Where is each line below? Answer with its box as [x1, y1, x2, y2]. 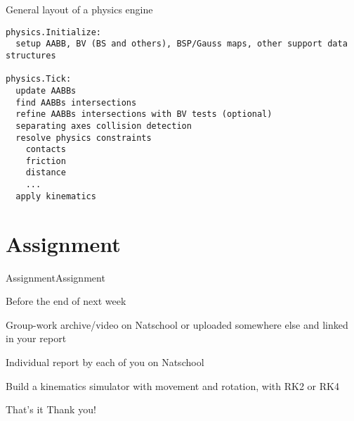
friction [25, 156, 66, 166]
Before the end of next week [6, 294, 126, 308]
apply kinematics [15, 191, 96, 201]
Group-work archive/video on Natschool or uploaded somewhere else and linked [6, 317, 348, 332]
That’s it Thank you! [6, 402, 96, 417]
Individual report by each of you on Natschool [6, 354, 204, 369]
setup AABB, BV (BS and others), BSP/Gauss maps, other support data [15, 39, 348, 49]
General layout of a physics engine [6, 2, 153, 16]
